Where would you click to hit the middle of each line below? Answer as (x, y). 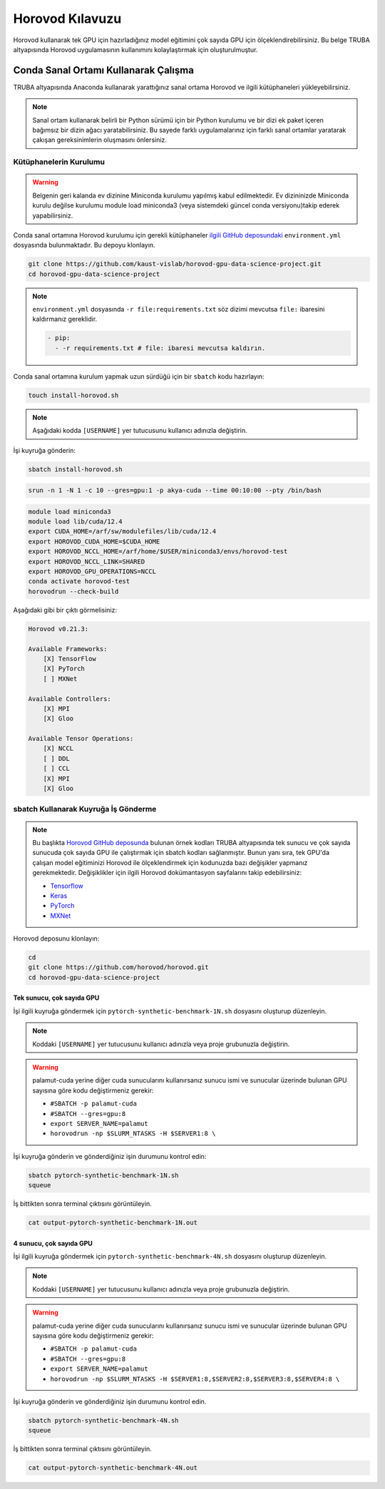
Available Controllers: (70, 699)
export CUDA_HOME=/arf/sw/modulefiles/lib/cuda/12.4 (122, 532)
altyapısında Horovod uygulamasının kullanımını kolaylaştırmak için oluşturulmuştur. (135, 49)
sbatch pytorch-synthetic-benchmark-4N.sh (103, 1420)
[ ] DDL (57, 758)
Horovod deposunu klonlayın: (56, 938)
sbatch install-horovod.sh (75, 469)
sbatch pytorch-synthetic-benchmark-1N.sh (103, 1175)
